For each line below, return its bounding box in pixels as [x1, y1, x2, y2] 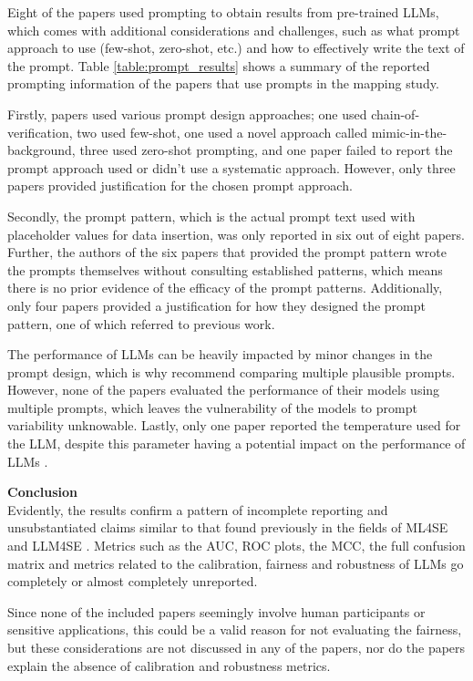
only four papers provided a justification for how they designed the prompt [7, 295, 426, 315]
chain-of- [371, 104, 420, 123]
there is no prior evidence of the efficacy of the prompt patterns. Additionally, [7, 278, 443, 297]
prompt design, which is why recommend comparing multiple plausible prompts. [7, 362, 456, 381]
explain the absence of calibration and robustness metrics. [7, 655, 331, 675]
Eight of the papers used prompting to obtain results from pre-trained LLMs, [7, 3, 439, 21]
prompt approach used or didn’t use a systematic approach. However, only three [7, 158, 456, 177]
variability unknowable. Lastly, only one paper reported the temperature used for [7, 416, 461, 435]
